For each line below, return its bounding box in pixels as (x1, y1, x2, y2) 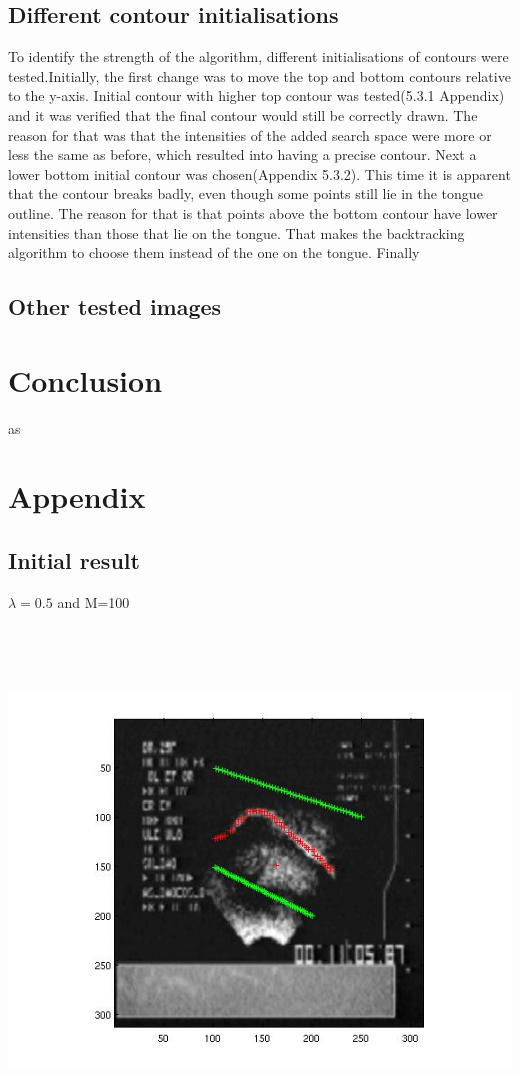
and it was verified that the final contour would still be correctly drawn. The (8, 104, 478, 125)
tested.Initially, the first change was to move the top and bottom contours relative (8, 65, 511, 86)
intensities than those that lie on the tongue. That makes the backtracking (8, 222, 465, 243)
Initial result (8, 545, 140, 575)
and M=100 (57, 591, 130, 612)
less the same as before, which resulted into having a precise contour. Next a (8, 144, 477, 165)
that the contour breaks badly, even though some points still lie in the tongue (8, 183, 483, 204)
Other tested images (8, 291, 222, 322)
